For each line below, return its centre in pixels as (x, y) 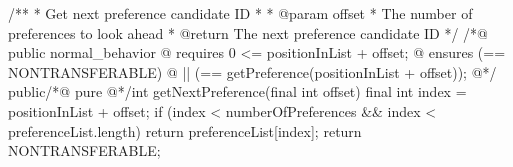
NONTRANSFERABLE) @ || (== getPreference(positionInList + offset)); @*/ (252, 71)
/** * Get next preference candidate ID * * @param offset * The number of (240, 13)
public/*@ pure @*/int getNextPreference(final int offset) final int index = (237, 91)
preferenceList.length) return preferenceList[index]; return (185, 130)
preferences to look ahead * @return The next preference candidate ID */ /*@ (248, 32)
